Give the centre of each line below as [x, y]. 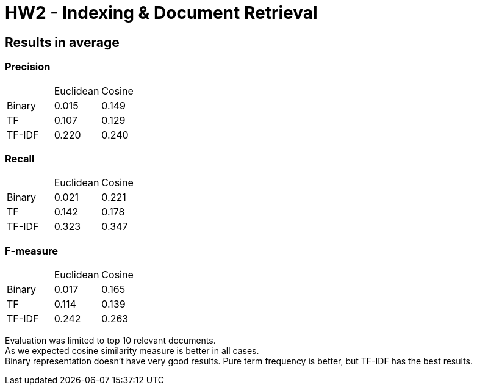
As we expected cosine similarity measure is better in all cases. [132, 351]
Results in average [62, 42]
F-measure [31, 251]
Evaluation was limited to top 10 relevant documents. [110, 341]
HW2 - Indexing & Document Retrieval [161, 13]
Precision [28, 67]
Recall [20, 158]
